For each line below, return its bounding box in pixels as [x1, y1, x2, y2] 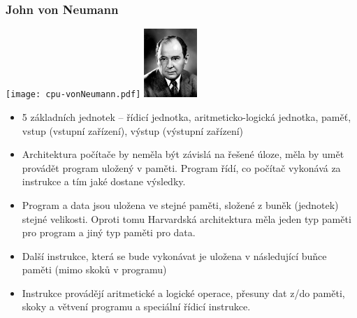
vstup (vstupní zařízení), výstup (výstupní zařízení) [22, 123, 244, 138]
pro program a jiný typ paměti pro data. [22, 225, 196, 240]
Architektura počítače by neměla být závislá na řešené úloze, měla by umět [22, 147, 344, 161]
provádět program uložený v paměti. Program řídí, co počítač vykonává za [22, 160, 341, 175]
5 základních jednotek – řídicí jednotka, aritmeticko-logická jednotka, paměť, [22, 109, 351, 124]
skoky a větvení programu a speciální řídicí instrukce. [22, 299, 251, 314]
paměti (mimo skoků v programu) [22, 262, 167, 277]
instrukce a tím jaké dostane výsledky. [22, 174, 186, 189]
